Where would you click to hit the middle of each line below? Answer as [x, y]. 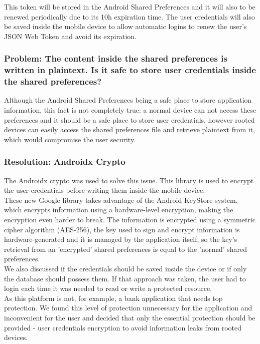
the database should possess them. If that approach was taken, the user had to [125, 278]
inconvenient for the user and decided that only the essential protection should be [130, 317]
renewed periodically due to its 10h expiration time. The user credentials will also [129, 16]
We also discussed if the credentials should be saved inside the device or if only [125, 268]
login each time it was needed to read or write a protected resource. [108, 288]
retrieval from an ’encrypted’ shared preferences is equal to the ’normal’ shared [126, 249]
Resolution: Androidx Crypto [65, 161]
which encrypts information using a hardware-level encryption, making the [119, 210]
